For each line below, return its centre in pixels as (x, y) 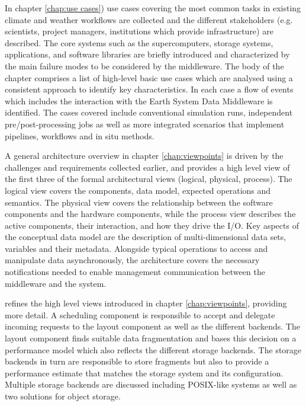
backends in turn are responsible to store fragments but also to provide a (137, 361)
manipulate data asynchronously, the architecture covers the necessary (132, 260)
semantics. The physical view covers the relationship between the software (139, 202)
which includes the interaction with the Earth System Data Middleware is (139, 100)
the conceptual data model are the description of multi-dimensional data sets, (146, 237)
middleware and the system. (56, 283)
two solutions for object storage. (63, 396)
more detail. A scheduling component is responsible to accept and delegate (140, 314)
